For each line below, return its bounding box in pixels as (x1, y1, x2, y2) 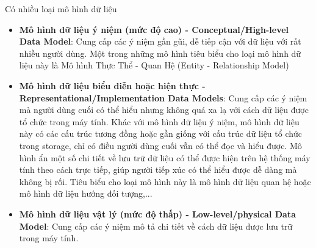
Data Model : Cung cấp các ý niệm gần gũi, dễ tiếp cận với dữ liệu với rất (19, 35, 301, 48)
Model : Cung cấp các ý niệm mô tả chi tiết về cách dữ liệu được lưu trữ (19, 219, 293, 232)
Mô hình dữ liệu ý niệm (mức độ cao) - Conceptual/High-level (19, 23, 289, 35)
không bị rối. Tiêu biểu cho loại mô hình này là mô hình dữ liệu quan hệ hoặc (19, 175, 311, 188)
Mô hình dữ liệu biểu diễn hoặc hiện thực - (19, 79, 206, 92)
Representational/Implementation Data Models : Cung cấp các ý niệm (19, 91, 307, 104)
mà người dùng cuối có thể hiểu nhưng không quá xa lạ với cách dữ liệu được (19, 103, 309, 116)
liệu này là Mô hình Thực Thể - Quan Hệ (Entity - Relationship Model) (19, 59, 289, 71)
